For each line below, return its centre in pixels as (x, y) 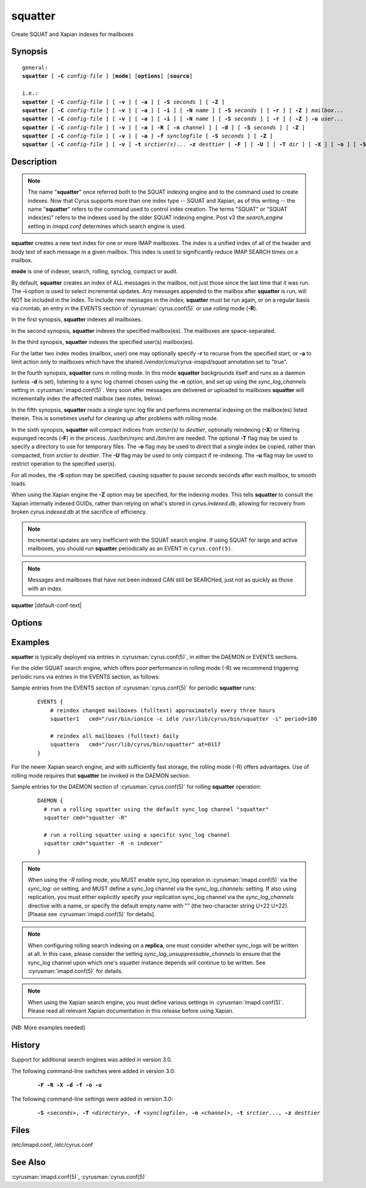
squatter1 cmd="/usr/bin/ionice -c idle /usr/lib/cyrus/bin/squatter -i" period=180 (183, 719)
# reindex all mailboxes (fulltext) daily (114, 736)
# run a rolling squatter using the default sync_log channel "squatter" (156, 809)
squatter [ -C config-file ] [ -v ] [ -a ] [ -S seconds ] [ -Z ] (124, 102)
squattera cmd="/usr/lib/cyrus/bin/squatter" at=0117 (135, 745)
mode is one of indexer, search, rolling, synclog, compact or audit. (95, 271)
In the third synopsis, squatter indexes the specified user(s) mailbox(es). (103, 342)
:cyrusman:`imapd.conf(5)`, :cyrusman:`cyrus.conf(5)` (79, 1176)
